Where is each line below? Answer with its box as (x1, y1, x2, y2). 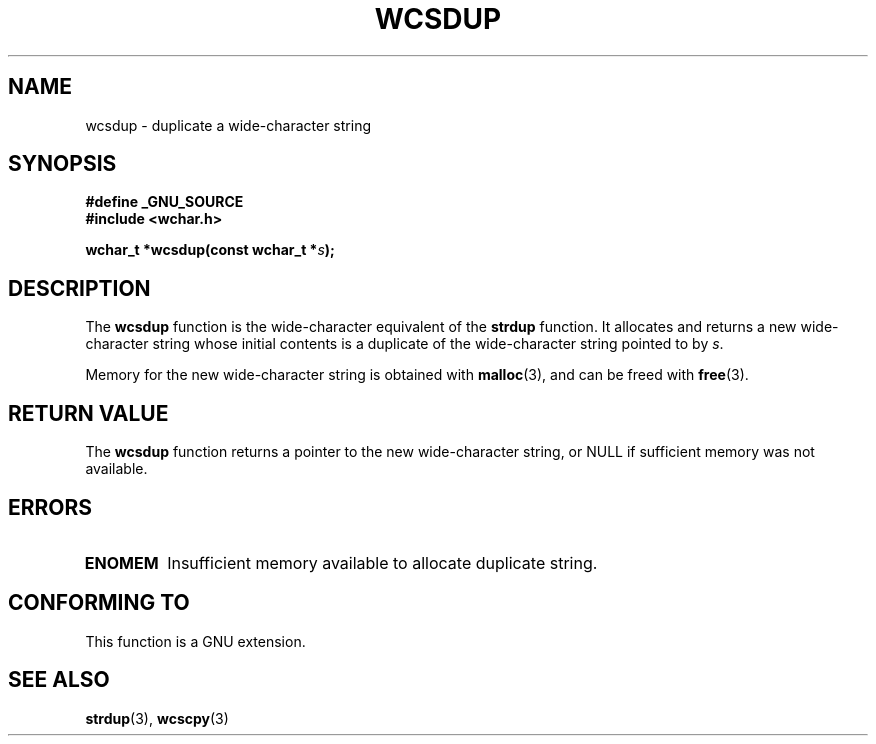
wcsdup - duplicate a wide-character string (85, 116, 371, 134)
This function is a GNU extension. (85, 632, 306, 650)
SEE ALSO (8, 667, 110, 693)
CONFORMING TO (8, 590, 190, 616)
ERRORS (8, 494, 93, 520)
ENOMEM (84, 552, 159, 573)
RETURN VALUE (8, 400, 169, 426)
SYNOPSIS (8, 151, 117, 177)
